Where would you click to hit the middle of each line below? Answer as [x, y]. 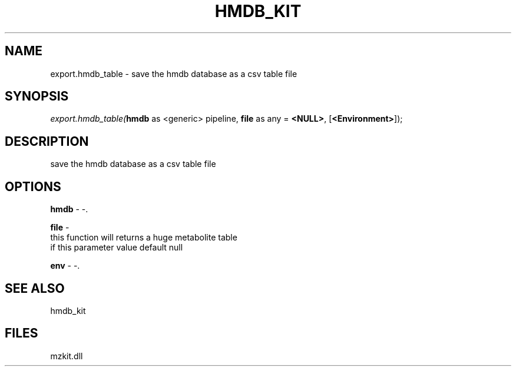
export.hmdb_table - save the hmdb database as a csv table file [174, 73]
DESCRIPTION [47, 141]
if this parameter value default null [117, 248]
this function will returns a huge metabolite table [144, 238]
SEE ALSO [35, 288]
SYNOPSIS [37, 96]
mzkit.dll [67, 356]
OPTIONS [33, 186]
